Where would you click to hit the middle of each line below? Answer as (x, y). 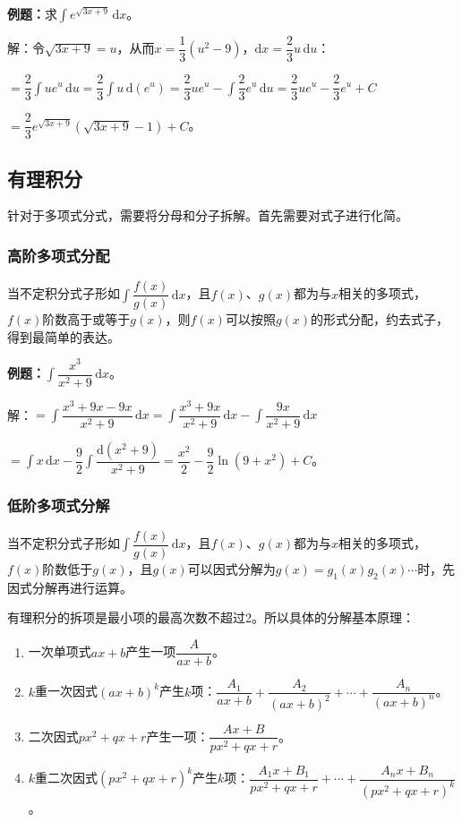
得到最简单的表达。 (64, 336)
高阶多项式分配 (59, 255)
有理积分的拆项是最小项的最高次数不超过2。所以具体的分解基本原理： (211, 617)
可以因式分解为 (231, 569)
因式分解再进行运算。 (70, 587)
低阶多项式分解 (59, 505)
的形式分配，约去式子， (380, 319)
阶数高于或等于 (86, 319)
